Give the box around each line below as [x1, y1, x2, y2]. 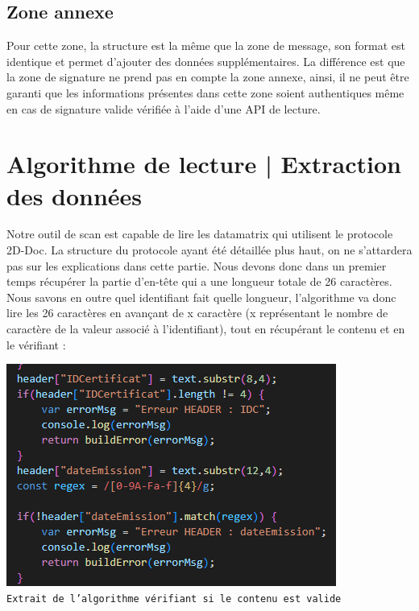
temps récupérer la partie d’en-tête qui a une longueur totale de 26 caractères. [6, 273, 392, 290]
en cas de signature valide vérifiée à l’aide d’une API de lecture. [6, 100, 321, 117]
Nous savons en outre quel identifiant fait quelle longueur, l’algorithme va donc [6, 288, 396, 305]
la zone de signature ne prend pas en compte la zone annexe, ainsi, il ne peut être [6, 68, 409, 85]
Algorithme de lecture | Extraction [6, 147, 401, 180]
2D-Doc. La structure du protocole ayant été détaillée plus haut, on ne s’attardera [6, 242, 413, 258]
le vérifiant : [6, 336, 66, 353]
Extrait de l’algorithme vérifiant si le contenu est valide [6, 592, 342, 605]
